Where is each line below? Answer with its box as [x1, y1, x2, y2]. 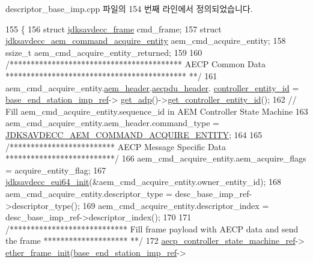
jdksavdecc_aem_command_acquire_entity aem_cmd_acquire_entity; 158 [5, 34, 286, 47]
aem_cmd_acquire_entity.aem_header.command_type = [5, 116, 219, 129]
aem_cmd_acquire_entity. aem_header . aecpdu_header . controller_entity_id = [5, 81, 299, 94]
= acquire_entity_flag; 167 [5, 163, 106, 176]
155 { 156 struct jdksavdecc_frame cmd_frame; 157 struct [5, 22, 222, 35]
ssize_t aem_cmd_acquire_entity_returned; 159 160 [5, 46, 202, 58]
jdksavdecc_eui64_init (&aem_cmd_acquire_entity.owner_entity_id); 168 [5, 175, 282, 188]
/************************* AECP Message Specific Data [5, 140, 226, 153]
